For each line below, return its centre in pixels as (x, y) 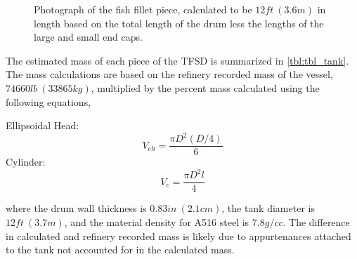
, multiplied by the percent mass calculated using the (205, 87)
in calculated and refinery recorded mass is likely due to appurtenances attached (178, 235)
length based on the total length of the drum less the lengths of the (179, 23)
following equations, (48, 101)
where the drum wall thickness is (76, 208)
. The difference (316, 222)
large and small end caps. (88, 37)
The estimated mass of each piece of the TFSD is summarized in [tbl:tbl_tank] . (177, 60)
